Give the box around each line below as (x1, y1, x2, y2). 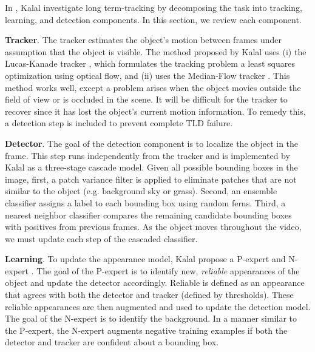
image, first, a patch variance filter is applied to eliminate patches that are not (5, 172, 297, 185)
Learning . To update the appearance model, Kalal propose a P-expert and (5, 252, 286, 265)
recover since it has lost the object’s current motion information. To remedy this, (5, 104, 306, 117)
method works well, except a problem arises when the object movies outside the (5, 81, 301, 93)
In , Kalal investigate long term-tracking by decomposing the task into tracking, (5, 1, 302, 13)
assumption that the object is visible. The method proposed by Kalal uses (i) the (5, 45, 307, 58)
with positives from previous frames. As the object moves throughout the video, (5, 220, 302, 233)
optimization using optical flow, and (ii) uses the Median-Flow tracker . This (5, 69, 290, 81)
